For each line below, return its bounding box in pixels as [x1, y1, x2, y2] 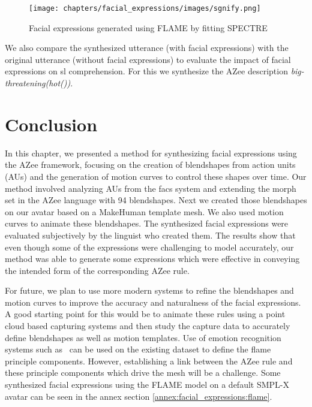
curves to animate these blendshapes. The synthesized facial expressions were [5, 217, 289, 230]
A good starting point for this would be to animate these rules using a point [5, 307, 286, 320]
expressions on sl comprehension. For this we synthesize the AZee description [5, 65, 288, 77]
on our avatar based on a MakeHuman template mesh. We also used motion [5, 205, 284, 218]
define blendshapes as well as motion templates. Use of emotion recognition [5, 331, 281, 343]
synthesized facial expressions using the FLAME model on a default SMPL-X [5, 378, 289, 391]
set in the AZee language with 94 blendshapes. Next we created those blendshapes [5, 194, 307, 206]
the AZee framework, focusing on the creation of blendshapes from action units [5, 158, 296, 171]
